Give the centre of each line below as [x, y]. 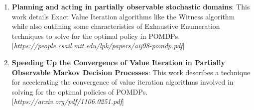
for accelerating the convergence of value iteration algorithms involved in [123, 82]
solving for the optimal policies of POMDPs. [80, 91]
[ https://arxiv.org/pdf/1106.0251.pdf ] [68, 101]
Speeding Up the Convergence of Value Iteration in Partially [118, 62]
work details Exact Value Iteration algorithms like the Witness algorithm [123, 16]
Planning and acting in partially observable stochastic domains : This [131, 6]
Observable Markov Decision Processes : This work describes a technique [131, 72]
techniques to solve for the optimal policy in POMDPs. [96, 36]
